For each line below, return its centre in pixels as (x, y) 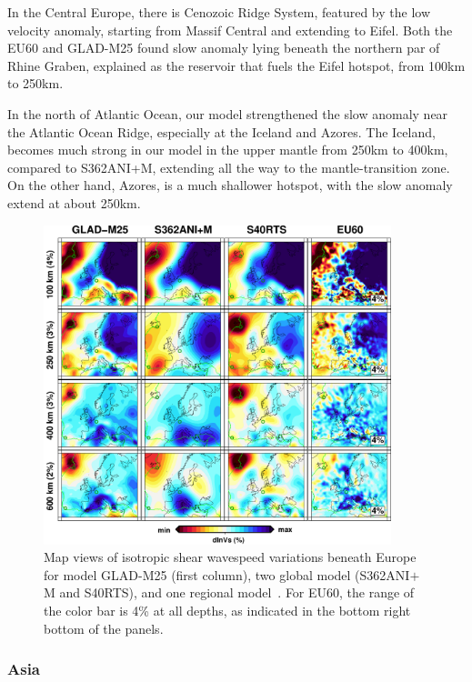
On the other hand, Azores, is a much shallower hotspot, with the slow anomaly (230, 185)
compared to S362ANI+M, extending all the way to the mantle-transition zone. (229, 167)
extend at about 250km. (74, 202)
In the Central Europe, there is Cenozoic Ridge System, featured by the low (219, 12)
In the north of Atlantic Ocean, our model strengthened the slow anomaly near (228, 113)
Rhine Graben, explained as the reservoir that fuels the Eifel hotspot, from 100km (236, 65)
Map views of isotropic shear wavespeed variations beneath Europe (230, 557)
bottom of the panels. (104, 628)
